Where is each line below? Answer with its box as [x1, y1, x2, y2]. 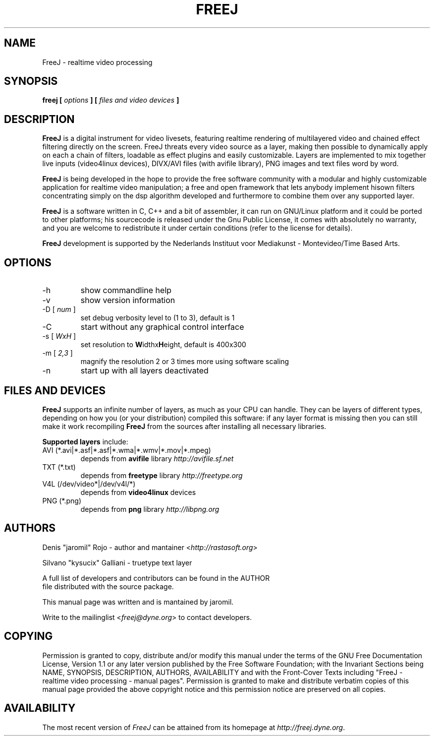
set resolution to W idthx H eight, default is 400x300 [80, 340, 246, 349]
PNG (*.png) [42, 496, 82, 505]
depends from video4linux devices [80, 488, 196, 496]
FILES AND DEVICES [4, 384, 106, 397]
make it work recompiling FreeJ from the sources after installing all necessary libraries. [42, 422, 326, 431]
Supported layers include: [42, 437, 128, 446]
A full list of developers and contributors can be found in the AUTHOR [42, 573, 270, 582]
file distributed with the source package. [42, 582, 174, 591]
